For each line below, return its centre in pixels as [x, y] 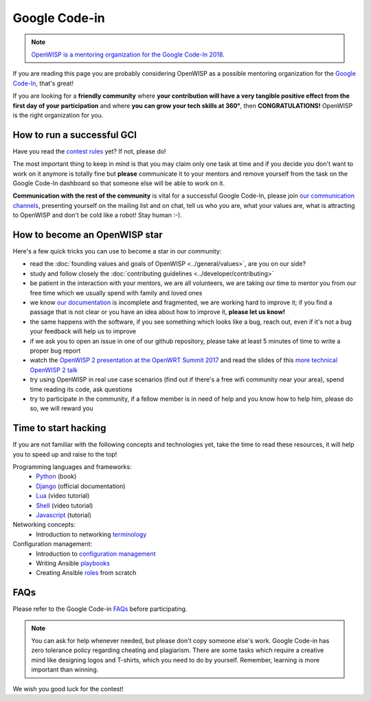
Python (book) [56, 477]
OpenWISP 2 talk [54, 370]
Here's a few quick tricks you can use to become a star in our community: [117, 251]
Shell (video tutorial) [65, 505]
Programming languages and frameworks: [72, 467]
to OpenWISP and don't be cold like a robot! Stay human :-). [97, 215]
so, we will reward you [61, 408]
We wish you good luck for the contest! [68, 689]
